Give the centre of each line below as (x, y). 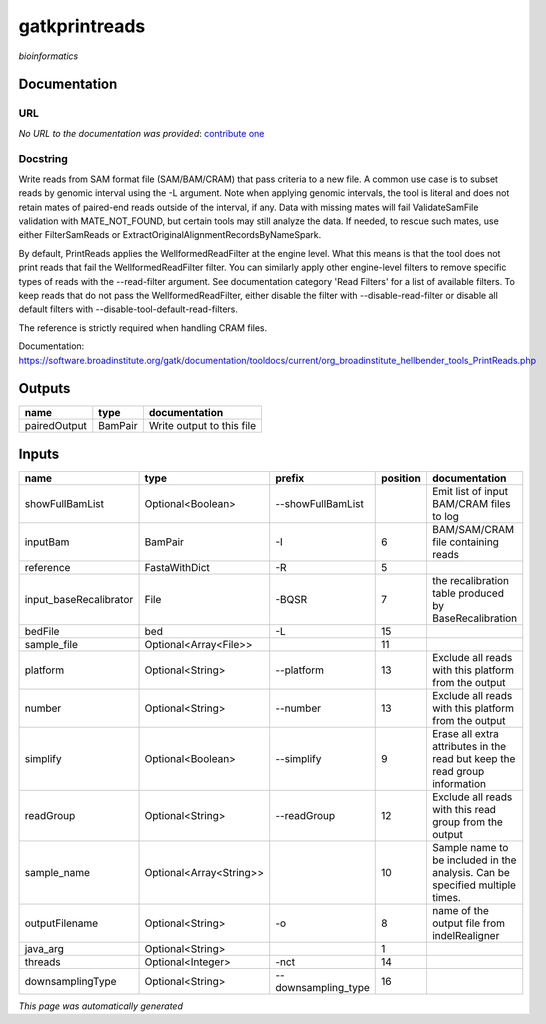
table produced (468, 593)
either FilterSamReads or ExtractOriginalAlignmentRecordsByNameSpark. (170, 235)
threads (42, 962)
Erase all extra (465, 733)
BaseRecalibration (474, 618)
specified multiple (474, 885)
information (459, 783)
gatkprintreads (82, 26)
